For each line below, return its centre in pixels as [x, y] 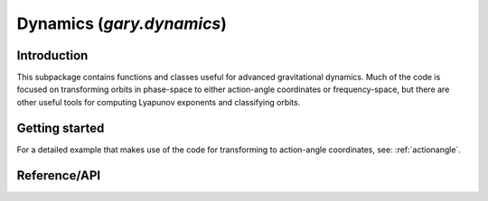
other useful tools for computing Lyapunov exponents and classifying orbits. [159, 102]
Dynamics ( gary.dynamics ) [122, 23]
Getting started [61, 128]
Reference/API [59, 175]
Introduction [52, 55]
